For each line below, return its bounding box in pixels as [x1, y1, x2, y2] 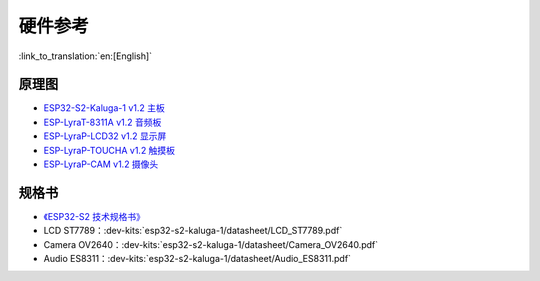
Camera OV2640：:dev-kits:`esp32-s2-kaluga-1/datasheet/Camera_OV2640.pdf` [43, 238, 379, 250]
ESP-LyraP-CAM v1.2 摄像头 [43, 158, 159, 170]
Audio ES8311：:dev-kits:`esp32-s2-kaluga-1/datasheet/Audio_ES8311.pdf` [43, 253, 352, 265]
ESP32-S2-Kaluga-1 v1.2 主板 [43, 102, 165, 114]
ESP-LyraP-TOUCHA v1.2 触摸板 [43, 144, 175, 156]
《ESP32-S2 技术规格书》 [43, 210, 145, 222]
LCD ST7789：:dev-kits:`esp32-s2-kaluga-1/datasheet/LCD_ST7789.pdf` [43, 225, 343, 237]
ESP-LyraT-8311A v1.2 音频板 [43, 116, 162, 128]
